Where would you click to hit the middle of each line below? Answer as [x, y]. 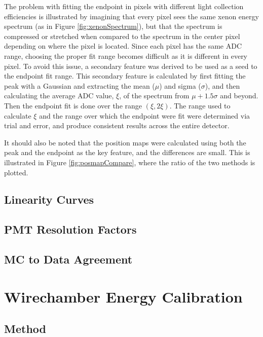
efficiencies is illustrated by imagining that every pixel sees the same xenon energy [131, 16]
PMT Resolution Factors [70, 229]
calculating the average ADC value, [59, 96]
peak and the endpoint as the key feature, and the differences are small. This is [127, 152]
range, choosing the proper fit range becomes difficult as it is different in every [126, 55]
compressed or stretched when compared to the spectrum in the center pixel [122, 36]
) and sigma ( [180, 85]
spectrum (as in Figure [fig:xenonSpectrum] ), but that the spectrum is [113, 26]
